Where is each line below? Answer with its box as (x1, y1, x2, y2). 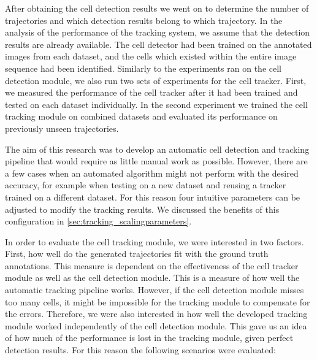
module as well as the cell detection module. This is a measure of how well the (5, 271, 300, 284)
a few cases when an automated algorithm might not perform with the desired (5, 166, 299, 179)
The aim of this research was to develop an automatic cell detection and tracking (5, 142, 310, 155)
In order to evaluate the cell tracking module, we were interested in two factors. (5, 235, 304, 248)
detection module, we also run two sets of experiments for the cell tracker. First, (5, 74, 307, 86)
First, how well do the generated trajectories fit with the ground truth (5, 247, 269, 260)
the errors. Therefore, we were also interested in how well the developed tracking (5, 307, 308, 320)
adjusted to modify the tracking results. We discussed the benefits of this (5, 202, 280, 215)
